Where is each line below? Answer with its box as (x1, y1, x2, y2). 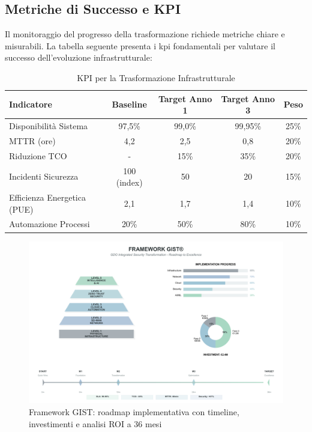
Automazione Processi (9, 218, 90, 230)
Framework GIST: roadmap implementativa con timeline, (29, 406, 239, 418)
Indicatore (9, 98, 52, 111)
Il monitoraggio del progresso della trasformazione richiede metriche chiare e (5, 28, 285, 40)
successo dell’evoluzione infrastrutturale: (5, 51, 152, 64)
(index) (116, 176, 143, 189)
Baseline (112, 98, 147, 111)
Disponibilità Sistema (9, 120, 88, 132)
